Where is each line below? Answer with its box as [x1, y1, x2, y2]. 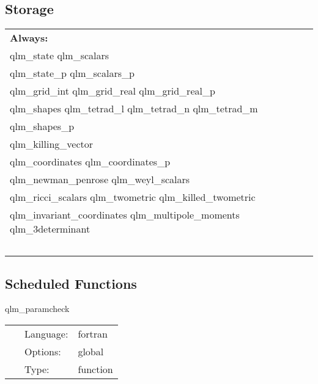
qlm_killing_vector [10, 137, 94, 151]
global [78, 344, 104, 358]
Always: [10, 31, 48, 45]
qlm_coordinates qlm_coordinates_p [10, 154, 171, 169]
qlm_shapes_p [10, 119, 75, 134]
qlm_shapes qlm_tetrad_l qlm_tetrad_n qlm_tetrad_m [10, 101, 258, 116]
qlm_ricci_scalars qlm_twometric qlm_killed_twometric [10, 190, 256, 205]
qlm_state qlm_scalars [10, 48, 109, 63]
